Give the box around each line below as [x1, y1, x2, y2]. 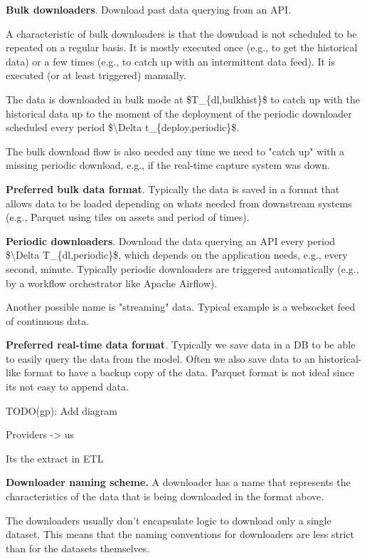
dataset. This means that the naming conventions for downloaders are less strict [6, 527, 354, 542]
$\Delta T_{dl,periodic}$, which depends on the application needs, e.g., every [6, 247, 348, 262]
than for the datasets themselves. [6, 540, 150, 555]
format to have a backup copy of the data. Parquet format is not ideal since [23, 365, 354, 380]
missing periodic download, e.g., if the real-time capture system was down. [6, 157, 330, 172]
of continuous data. [6, 313, 90, 328]
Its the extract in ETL [6, 450, 104, 465]
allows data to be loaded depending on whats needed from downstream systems [6, 195, 352, 210]
